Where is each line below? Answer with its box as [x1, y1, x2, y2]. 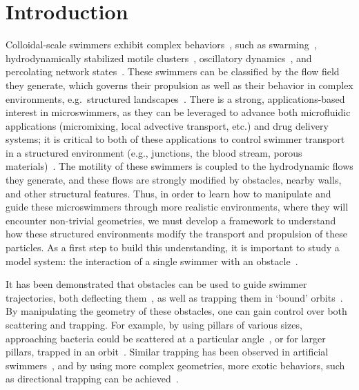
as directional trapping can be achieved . [6, 371, 179, 386]
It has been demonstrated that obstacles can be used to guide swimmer [6, 277, 307, 291]
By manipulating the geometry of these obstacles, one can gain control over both [6, 304, 347, 318]
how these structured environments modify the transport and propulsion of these [6, 226, 348, 241]
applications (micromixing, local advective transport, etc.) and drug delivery [6, 118, 329, 133]
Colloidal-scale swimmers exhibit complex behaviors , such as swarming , [6, 37, 317, 52]
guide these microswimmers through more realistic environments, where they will [6, 199, 349, 214]
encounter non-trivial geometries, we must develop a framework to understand [6, 213, 336, 227]
